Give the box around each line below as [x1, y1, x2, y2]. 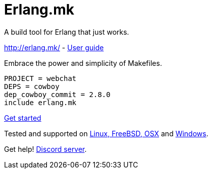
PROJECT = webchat [4, 74, 77, 82]
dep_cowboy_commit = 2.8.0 [4, 90, 111, 99]
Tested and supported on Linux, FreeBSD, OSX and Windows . [4, 129, 208, 138]
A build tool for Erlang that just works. [4, 27, 129, 36]
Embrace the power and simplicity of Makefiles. [4, 58, 162, 67]
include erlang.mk [4, 98, 77, 107]
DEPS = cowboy [4, 82, 60, 91]
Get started [4, 113, 41, 122]
